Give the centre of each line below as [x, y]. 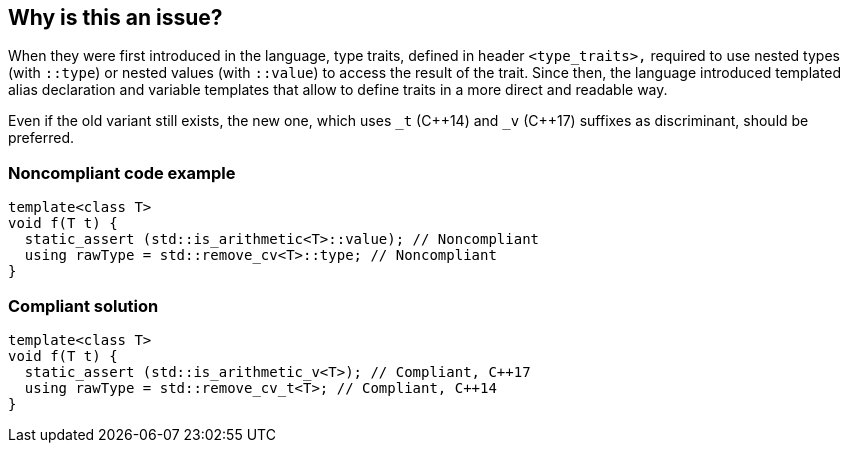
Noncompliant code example [122, 172]
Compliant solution [83, 305]
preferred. [41, 138]
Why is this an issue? [115, 17]
